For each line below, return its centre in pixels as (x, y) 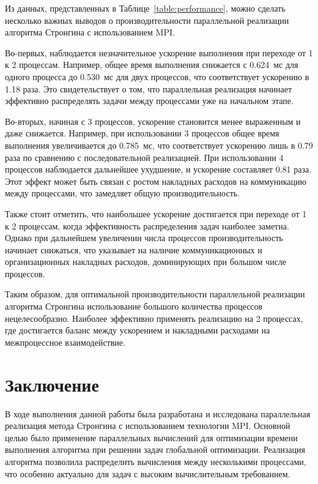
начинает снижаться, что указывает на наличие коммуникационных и (134, 249)
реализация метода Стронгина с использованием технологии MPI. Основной (148, 426)
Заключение (52, 384)
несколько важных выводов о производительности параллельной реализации (147, 20)
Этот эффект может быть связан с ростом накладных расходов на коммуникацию (156, 181)
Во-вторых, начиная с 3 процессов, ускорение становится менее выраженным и (153, 121)
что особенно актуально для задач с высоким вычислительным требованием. (148, 473)
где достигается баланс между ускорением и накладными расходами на (138, 330)
